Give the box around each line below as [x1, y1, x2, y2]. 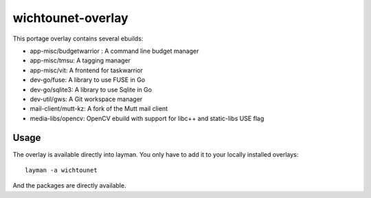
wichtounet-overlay [12, 10, 128, 25]
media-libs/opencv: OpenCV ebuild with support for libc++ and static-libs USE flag [30, 114, 265, 122]
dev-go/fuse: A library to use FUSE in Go [30, 76, 146, 84]
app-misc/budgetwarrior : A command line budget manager [30, 47, 199, 55]
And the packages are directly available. [12, 181, 126, 190]
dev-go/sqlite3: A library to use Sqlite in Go [30, 85, 153, 93]
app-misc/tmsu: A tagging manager [30, 56, 131, 65]
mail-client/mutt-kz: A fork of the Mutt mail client [30, 104, 168, 113]
